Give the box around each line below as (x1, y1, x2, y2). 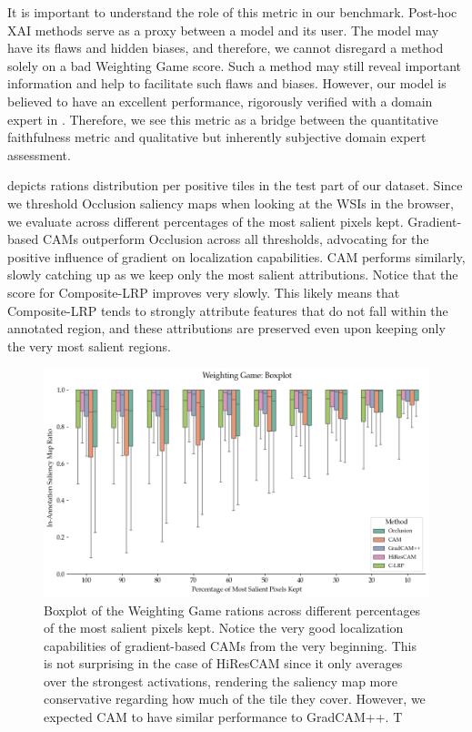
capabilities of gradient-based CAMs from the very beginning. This (44, 635, 417, 655)
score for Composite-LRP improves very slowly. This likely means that (7, 282, 400, 301)
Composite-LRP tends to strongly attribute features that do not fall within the (7, 300, 448, 320)
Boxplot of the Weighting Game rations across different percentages (44, 600, 421, 619)
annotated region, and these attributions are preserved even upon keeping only (7, 319, 446, 338)
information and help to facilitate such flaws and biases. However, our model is (7, 74, 447, 93)
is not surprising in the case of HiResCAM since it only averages (44, 654, 403, 673)
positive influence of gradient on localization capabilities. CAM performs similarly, (7, 247, 466, 266)
